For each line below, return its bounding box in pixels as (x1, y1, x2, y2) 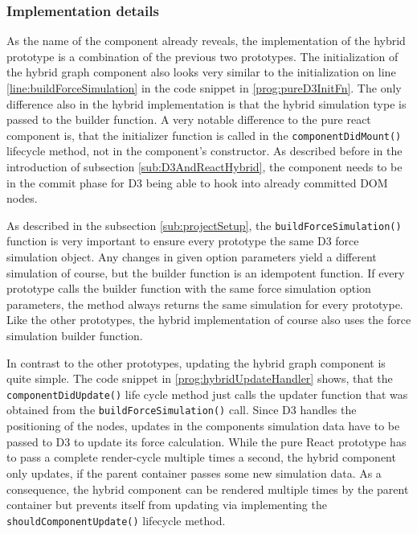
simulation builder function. (6, 327, 143, 344)
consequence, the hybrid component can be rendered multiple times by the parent (6, 480, 409, 497)
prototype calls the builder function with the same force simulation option (6, 280, 371, 297)
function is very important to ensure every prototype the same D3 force (6, 232, 359, 249)
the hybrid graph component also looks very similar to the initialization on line (6, 64, 396, 80)
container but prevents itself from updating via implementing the (6, 496, 327, 513)
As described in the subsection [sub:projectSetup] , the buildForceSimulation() (6, 216, 402, 233)
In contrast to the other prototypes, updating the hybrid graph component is (6, 354, 386, 371)
